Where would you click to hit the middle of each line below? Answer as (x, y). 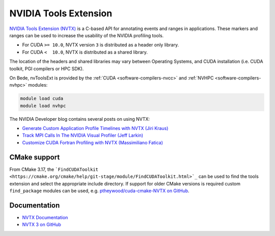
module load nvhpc (43, 106)
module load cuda (42, 99)
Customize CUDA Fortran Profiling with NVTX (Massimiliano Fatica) (92, 142)
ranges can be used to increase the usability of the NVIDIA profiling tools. (87, 35)
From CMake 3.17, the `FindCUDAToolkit (54, 169)
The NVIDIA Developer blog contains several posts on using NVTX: (80, 119)
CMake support (35, 157)
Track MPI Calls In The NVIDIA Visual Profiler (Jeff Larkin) (83, 136)
